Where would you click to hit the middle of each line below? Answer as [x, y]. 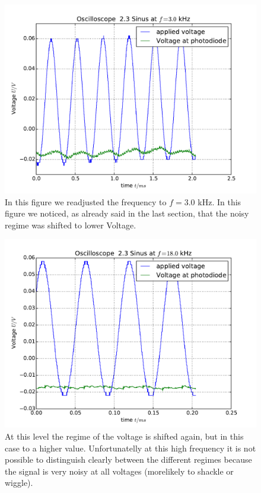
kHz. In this [219, 201]
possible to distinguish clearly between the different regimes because [128, 459]
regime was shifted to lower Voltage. [71, 225]
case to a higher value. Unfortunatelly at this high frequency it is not [130, 448]
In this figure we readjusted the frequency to [86, 201]
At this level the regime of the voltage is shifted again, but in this [124, 436]
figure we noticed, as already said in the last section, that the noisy [127, 213]
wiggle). [19, 483]
